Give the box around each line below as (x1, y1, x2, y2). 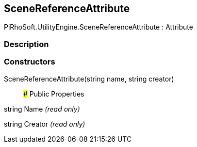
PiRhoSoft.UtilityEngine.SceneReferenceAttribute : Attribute (4, 23, 193, 32)
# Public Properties (23, 89, 84, 98)
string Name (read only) (4, 104, 80, 113)
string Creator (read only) (4, 119, 85, 128)
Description (4, 39, 49, 49)
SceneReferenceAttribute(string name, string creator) (4, 74, 174, 83)
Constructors (4, 57, 55, 67)
